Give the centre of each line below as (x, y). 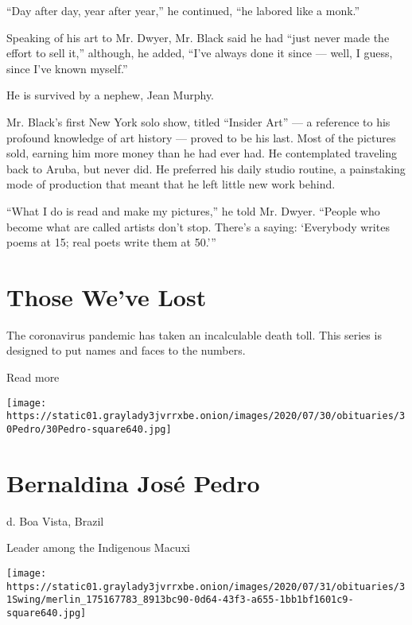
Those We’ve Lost (107, 296)
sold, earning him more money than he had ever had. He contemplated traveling (202, 153)
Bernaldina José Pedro (133, 482)
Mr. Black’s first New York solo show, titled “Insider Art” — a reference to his (198, 121)
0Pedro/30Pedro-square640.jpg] (89, 429)
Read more (33, 377)
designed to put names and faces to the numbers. (126, 350)
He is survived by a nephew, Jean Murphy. (111, 95)
